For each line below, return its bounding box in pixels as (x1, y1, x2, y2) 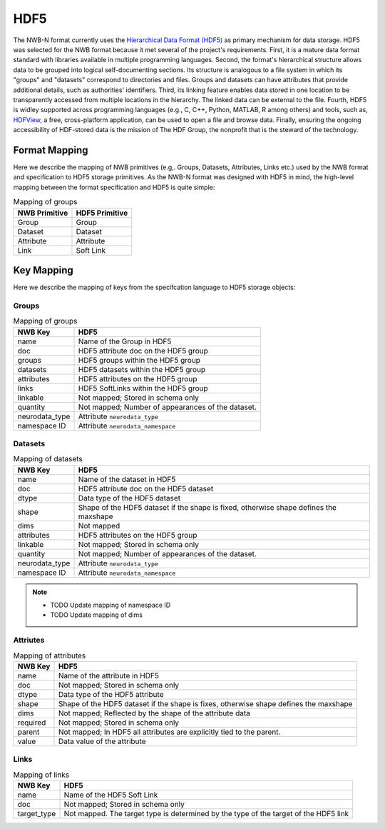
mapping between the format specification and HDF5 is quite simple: (13, 183, 215, 191)
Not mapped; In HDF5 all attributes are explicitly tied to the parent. (58, 727, 281, 737)
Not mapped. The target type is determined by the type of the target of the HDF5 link (63, 809, 349, 819)
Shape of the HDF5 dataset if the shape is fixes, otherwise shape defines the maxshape (58, 698, 353, 708)
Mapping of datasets (13, 454, 83, 464)
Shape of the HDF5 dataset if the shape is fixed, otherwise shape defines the (78, 502, 337, 512)
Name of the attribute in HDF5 (58, 670, 160, 680)
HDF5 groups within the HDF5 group (78, 355, 201, 365)
